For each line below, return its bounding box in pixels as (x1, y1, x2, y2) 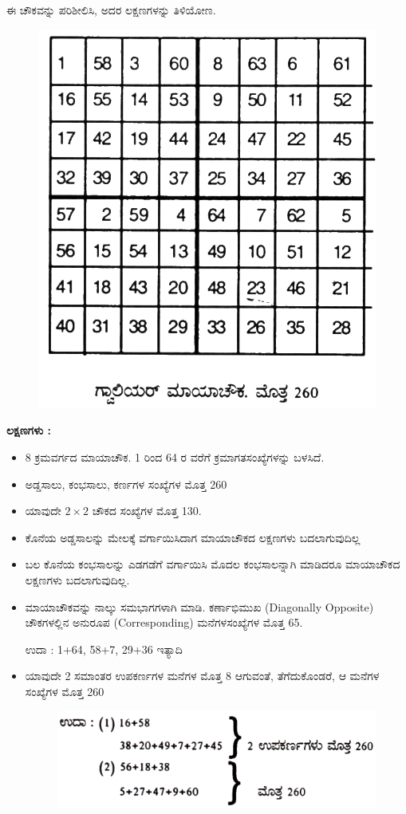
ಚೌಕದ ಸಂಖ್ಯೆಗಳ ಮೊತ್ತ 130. (92, 502, 202, 519)
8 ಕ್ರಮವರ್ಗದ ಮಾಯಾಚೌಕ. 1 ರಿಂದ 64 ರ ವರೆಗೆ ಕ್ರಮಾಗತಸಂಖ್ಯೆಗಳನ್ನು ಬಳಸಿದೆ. (25, 449, 325, 466)
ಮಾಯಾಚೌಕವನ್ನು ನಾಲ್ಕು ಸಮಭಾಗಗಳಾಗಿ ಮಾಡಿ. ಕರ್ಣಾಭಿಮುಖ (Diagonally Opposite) (25, 598, 374, 615)
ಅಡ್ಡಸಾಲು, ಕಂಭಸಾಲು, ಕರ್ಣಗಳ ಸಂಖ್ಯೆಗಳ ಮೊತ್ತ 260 (25, 475, 227, 492)
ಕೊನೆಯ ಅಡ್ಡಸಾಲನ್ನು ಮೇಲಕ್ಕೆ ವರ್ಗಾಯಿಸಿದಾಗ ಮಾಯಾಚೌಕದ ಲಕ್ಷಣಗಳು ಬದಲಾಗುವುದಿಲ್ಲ (25, 529, 361, 545)
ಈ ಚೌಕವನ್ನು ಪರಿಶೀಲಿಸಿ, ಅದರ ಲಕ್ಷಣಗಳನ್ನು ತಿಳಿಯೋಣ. (6, 2, 216, 18)
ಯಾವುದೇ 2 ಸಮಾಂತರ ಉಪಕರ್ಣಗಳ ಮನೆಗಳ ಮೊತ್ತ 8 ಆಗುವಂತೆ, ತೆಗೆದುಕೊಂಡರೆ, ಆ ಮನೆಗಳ (25, 667, 380, 684)
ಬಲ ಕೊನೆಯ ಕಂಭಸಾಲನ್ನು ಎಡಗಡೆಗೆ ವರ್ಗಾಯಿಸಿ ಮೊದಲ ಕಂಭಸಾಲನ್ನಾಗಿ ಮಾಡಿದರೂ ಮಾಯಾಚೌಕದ (25, 556, 400, 572)
